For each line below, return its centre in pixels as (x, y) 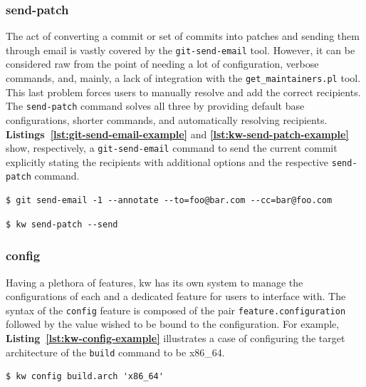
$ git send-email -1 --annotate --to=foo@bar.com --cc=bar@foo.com (169, 201)
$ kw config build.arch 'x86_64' (85, 377)
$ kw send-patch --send (62, 224)
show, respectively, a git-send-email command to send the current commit (172, 148)
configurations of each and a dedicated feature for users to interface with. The (176, 296)
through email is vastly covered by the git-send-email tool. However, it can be (181, 50)
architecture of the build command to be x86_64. (115, 352)
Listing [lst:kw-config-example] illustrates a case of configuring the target (176, 337)
